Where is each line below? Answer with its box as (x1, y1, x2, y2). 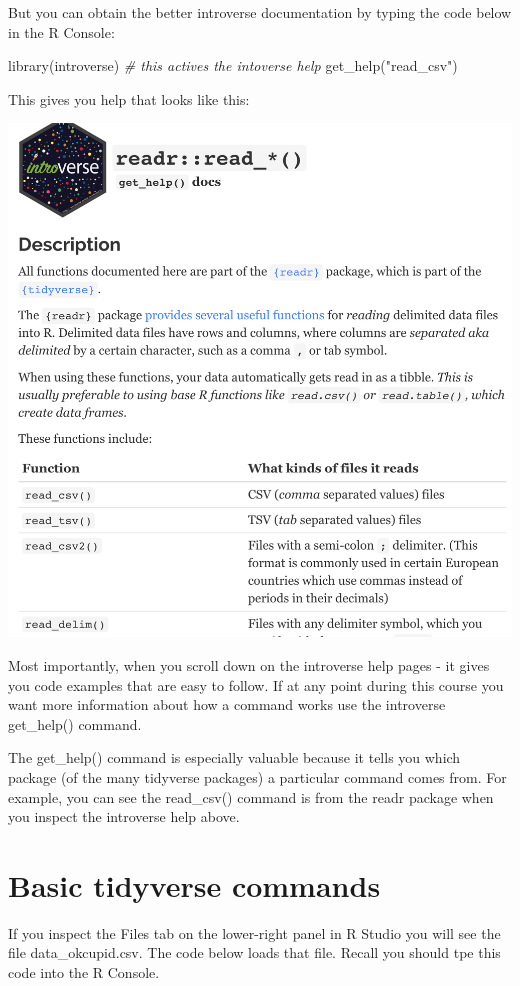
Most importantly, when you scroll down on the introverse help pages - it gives (8, 655, 490, 675)
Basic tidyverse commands (8, 864, 381, 905)
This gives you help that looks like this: (8, 88, 250, 109)
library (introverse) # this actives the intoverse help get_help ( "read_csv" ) (8, 55, 458, 76)
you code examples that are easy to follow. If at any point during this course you (8, 674, 504, 695)
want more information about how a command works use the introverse (8, 694, 446, 715)
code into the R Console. (8, 962, 160, 983)
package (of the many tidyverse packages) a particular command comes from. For (8, 766, 507, 787)
